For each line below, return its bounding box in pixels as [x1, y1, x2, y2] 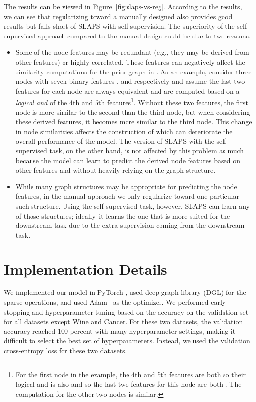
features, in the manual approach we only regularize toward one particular [15, 191, 239, 201]
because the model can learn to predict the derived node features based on [15, 155, 240, 165]
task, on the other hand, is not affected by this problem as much [49, 145, 244, 155]
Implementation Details [4, 258, 167, 279]
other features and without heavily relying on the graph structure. [15, 165, 216, 175]
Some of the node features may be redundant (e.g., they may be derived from [15, 47, 249, 57]
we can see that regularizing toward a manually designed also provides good [4, 11, 233, 21]
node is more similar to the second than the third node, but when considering [15, 107, 250, 117]
